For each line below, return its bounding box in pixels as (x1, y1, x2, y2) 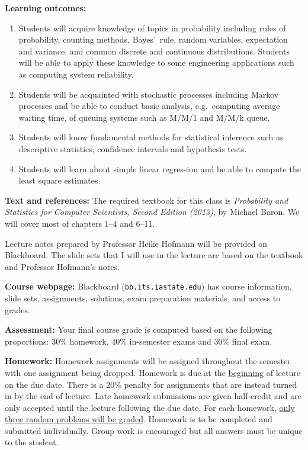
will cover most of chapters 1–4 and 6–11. (5, 217, 155, 229)
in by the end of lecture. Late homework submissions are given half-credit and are (5, 390, 301, 402)
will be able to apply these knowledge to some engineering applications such (18, 56, 294, 69)
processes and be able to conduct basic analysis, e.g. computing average (18, 99, 280, 112)
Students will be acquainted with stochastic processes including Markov (18, 88, 279, 100)
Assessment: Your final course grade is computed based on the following (5, 323, 272, 336)
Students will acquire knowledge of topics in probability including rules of (18, 21, 286, 34)
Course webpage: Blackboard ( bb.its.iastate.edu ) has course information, (5, 280, 292, 292)
